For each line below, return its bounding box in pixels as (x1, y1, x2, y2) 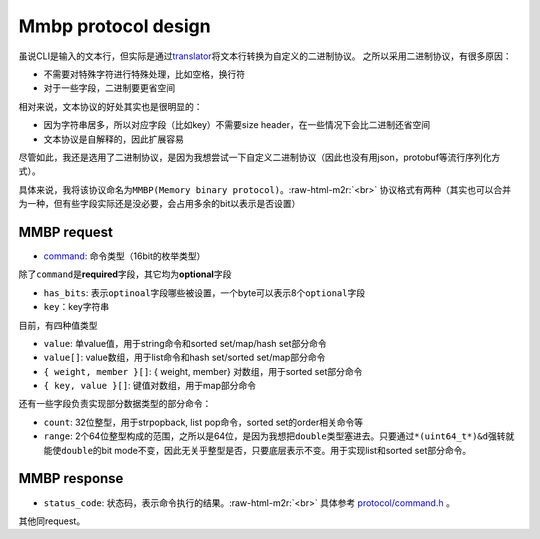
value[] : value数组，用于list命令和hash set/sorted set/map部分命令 (43, 351, 326, 364)
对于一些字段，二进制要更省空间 (43, 82, 175, 94)
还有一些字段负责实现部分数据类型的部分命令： (18, 398, 212, 410)
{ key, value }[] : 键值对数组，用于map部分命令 (43, 380, 257, 392)
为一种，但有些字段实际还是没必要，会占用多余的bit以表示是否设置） (18, 198, 301, 210)
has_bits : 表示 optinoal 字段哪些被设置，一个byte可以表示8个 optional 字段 (43, 286, 365, 299)
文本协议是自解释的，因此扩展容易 (43, 133, 184, 145)
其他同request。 (18, 515, 86, 527)
